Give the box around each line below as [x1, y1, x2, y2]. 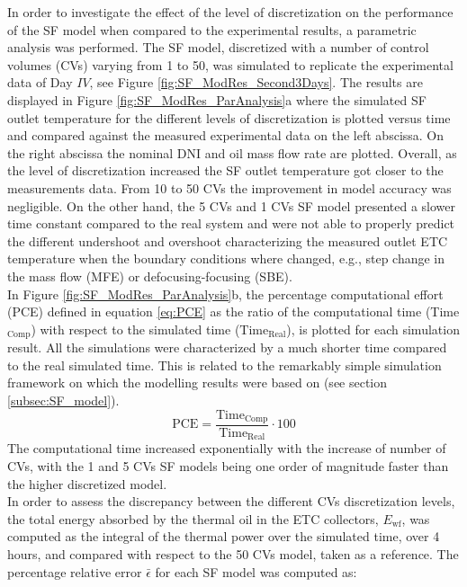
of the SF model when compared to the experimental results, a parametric [7, 20, 417, 39]
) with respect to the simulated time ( [31, 319, 240, 338]
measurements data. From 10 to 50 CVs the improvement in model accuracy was [7, 178, 452, 197]
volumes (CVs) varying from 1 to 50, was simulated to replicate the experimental [7, 55, 454, 74]
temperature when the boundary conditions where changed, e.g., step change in [7, 249, 445, 268]
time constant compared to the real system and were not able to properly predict [7, 214, 455, 233]
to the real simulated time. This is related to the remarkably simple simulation [7, 355, 442, 374]
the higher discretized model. [7, 474, 167, 493]
